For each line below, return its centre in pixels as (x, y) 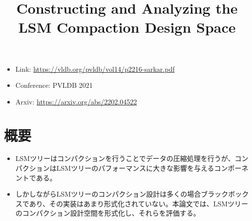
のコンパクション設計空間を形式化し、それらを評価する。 (108, 213)
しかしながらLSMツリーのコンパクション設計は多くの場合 (108, 194)
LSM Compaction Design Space (127, 27)
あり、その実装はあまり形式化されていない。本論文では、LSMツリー (139, 203)
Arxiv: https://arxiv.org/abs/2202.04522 (76, 101)
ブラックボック (225, 194)
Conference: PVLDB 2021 (54, 85)
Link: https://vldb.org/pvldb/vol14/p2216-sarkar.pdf (95, 69)
